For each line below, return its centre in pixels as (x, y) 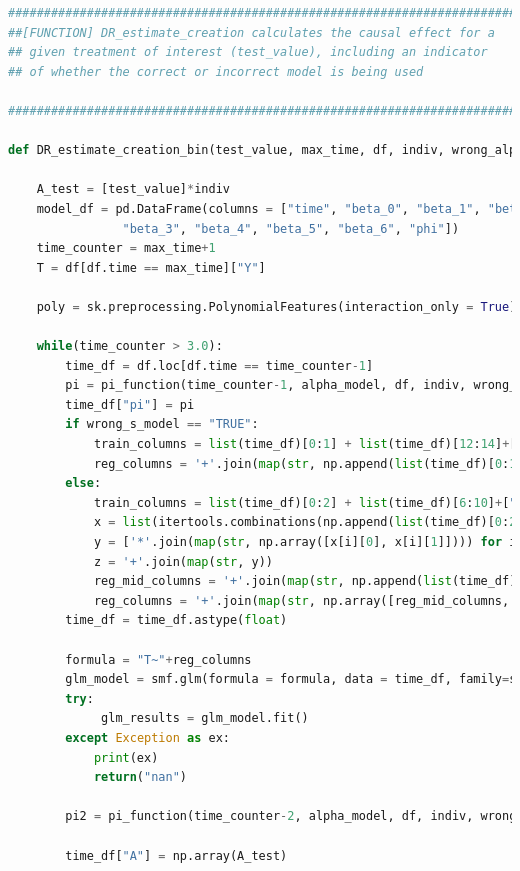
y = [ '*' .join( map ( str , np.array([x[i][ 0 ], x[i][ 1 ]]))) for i (305, 542)
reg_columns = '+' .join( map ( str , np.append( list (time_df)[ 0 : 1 (305, 463)
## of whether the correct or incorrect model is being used (216, 71)
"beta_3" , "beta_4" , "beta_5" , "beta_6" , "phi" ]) (291, 228)
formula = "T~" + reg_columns (158, 659)
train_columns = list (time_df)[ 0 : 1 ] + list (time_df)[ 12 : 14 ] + (301, 444)
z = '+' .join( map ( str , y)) (183, 561)
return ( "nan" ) (140, 777)
